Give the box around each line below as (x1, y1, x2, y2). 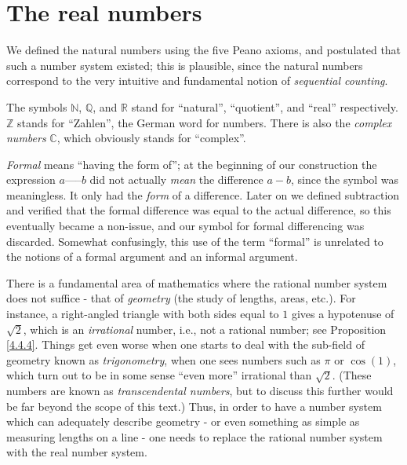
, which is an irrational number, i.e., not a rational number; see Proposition (23, 320, 387, 337)
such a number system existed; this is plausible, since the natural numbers (6, 57, 363, 73)
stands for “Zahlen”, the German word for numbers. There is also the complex (17, 114, 392, 130)
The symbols (6, 98, 67, 115)
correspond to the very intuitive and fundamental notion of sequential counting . (6, 72, 388, 89)
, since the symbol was (291, 171, 399, 188)
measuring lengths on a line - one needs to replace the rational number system (6, 428, 383, 445)
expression (6, 171, 56, 188)
